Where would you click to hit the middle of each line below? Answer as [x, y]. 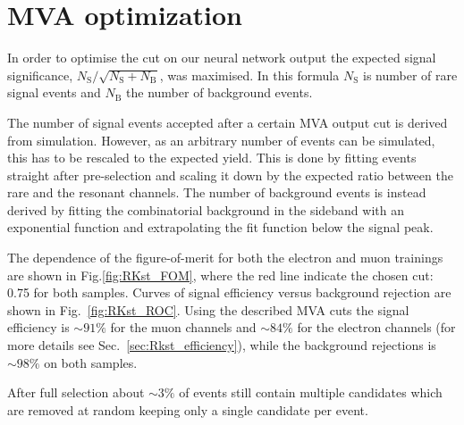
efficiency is [38, 327]
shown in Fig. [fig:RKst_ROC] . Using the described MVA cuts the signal [208, 309]
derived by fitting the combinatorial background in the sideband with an [206, 209]
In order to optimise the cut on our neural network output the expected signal [222, 58]
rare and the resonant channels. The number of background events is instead [217, 192]
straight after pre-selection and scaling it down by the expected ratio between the [230, 175]
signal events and [54, 92]
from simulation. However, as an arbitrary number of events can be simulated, [221, 140]
